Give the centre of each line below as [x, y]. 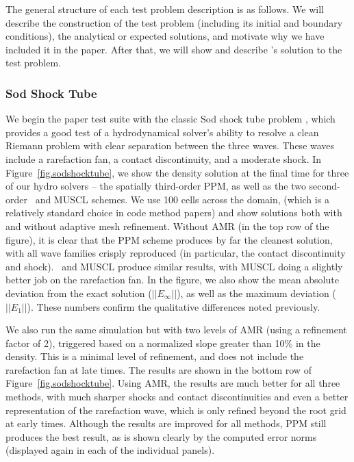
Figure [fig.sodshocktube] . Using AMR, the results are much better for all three [173, 383]
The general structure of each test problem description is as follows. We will [165, 9]
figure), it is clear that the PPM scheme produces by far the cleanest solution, [169, 239]
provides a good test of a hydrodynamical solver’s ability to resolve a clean [162, 132]
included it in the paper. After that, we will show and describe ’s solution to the [174, 49]
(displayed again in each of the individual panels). [110, 450]
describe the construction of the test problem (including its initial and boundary [174, 22]
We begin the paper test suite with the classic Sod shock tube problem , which [170, 119]
